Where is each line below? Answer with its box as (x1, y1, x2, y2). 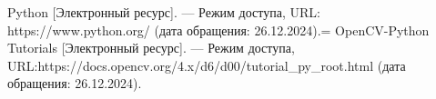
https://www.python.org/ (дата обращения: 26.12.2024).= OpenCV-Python (7, 20, 430, 39)
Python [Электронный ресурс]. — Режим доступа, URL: (7, 3, 320, 21)
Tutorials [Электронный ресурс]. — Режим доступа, (7, 38, 295, 57)
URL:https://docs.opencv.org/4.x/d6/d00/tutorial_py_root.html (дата (7, 55, 406, 74)
